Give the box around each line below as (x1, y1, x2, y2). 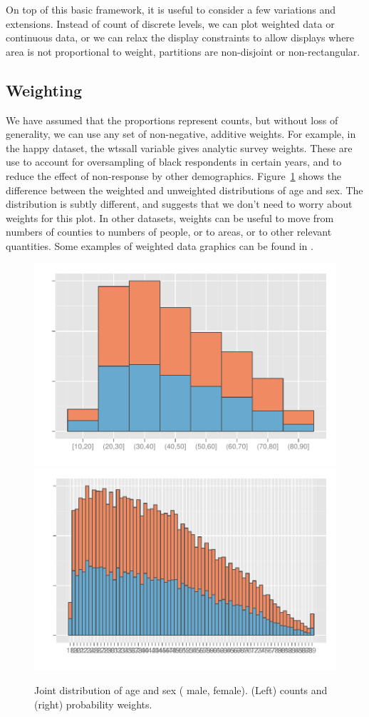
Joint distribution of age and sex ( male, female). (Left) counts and (34, 683, 328, 698)
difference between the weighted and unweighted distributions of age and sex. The (6, 182, 363, 197)
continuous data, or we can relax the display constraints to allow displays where (6, 30, 355, 45)
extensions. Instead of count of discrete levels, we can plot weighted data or (6, 16, 335, 31)
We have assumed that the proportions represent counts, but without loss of (6, 112, 338, 127)
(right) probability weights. (34, 696, 152, 711)
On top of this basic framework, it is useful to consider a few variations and (6, 2, 336, 16)
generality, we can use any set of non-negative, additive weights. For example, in (6, 126, 356, 141)
